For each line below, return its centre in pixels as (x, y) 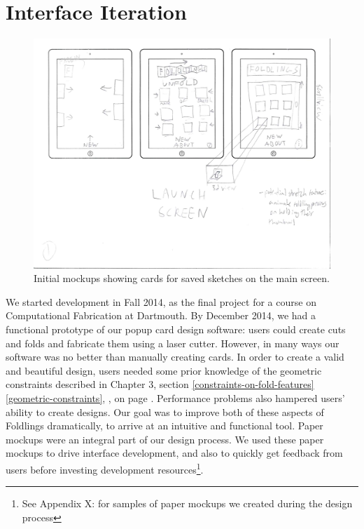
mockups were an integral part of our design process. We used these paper (165, 439)
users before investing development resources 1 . (105, 468)
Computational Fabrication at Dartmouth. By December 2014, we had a (161, 315)
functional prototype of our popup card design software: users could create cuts (176, 329)
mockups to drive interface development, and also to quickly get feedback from (174, 453)
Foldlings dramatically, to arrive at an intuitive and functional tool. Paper (164, 426)
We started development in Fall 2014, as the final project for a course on (161, 301)
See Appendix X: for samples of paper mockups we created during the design (187, 503)
